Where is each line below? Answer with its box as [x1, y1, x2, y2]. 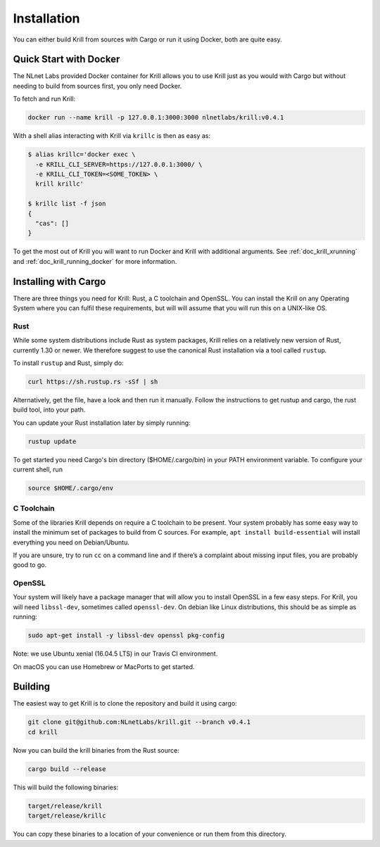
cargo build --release [27, 765, 106, 773]
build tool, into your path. [13, 405, 86, 414]
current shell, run [13, 465, 63, 474]
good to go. [13, 561, 47, 569]
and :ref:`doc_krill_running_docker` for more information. [13, 257, 177, 265]
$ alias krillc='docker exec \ [27, 151, 137, 158]
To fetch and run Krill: [13, 95, 76, 103]
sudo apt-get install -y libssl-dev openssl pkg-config [27, 632, 225, 639]
